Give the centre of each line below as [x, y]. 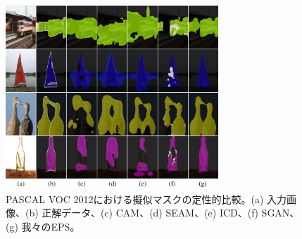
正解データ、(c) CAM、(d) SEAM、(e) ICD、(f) [150, 213]
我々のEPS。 [51, 226]
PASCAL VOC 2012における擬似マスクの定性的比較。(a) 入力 [146, 199]
